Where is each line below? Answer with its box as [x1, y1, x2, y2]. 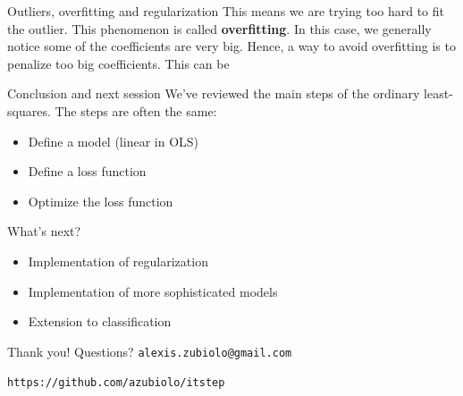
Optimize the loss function [28, 191, 173, 210]
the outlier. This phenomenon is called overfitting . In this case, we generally [7, 19, 432, 38]
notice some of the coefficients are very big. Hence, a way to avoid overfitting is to [7, 37, 456, 55]
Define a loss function [28, 162, 147, 181]
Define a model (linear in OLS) [28, 131, 199, 150]
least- [424, 84, 453, 103]
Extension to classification [28, 312, 172, 331]
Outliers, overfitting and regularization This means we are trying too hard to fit [7, 2, 444, 20]
